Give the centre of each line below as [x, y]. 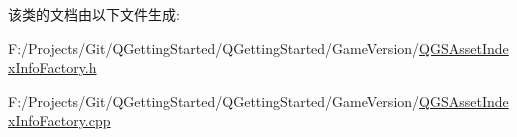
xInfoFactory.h [52, 67]
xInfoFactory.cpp [59, 120]
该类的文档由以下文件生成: [94, 14]
